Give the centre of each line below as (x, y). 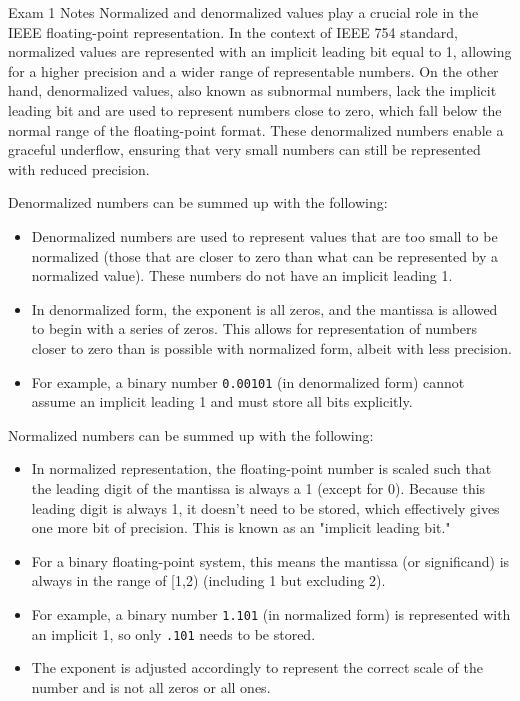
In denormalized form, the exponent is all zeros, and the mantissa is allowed (264, 308)
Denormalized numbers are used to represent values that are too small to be (264, 235)
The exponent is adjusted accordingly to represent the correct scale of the (257, 667)
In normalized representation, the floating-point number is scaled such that (261, 468)
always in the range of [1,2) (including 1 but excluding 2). (208, 580)
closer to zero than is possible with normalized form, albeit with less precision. (272, 347)
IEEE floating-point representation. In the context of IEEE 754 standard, (233, 31)
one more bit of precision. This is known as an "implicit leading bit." (241, 527)
